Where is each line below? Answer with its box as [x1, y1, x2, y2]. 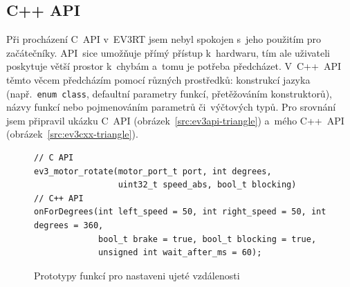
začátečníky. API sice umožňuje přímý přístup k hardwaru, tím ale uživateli [6, 45, 330, 59]
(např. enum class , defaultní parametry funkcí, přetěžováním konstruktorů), [6, 86, 332, 100]
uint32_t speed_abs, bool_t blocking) [118, 180, 297, 190]
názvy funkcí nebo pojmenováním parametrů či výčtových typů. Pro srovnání [6, 100, 336, 114]
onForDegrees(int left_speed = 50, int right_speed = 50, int [34, 207, 326, 217]
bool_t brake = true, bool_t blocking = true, [98, 234, 317, 244]
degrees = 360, [34, 220, 104, 230]
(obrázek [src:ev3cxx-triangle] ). [6, 127, 138, 141]
